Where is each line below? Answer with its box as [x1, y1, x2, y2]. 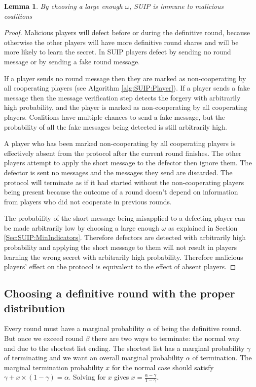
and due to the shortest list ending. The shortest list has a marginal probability [4, 342, 245, 353]
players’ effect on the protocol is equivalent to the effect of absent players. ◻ [4, 261, 236, 272]
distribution [4, 300, 66, 315]
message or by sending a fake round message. [4, 56, 140, 66]
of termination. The [192, 352, 252, 363]
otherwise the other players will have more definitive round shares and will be [4, 37, 239, 47]
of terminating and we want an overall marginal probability [4, 352, 183, 363]
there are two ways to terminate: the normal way [92, 333, 240, 343]
